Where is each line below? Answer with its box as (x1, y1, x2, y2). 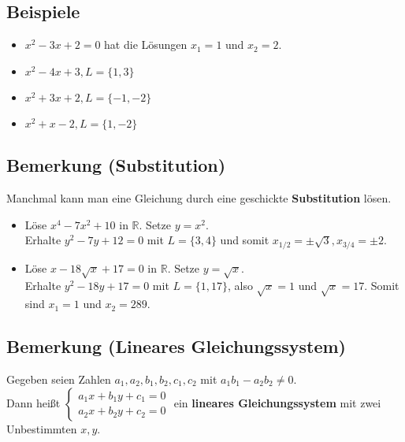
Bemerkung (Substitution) (6, 153, 226, 177)
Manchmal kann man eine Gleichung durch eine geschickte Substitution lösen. (6, 190, 392, 206)
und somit (220, 232, 269, 248)
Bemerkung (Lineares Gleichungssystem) (6, 334, 347, 358)
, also (227, 277, 253, 294)
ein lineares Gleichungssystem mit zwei (173, 394, 381, 410)
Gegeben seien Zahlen (6, 370, 111, 387)
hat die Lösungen (104, 36, 188, 53)
